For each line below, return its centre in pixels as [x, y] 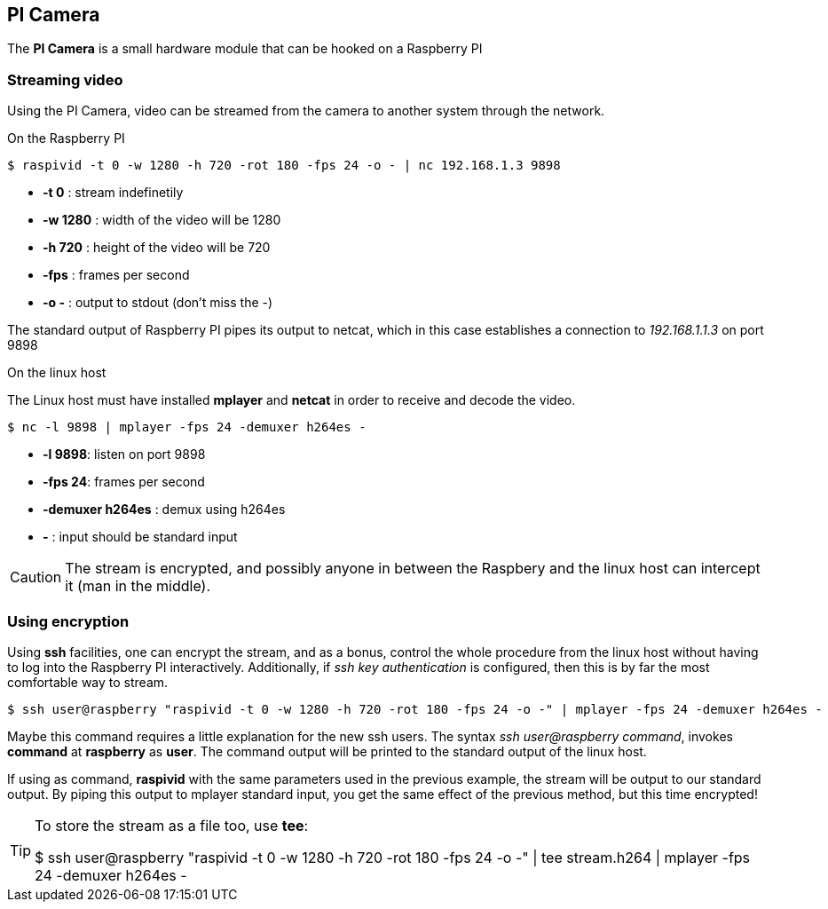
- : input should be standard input [140, 537]
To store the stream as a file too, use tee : [172, 825]
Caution [36, 577]
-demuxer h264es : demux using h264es [164, 510]
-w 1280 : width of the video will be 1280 [162, 220]
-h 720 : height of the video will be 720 [157, 248]
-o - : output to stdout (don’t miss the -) [158, 303]
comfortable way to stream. [88, 682]
